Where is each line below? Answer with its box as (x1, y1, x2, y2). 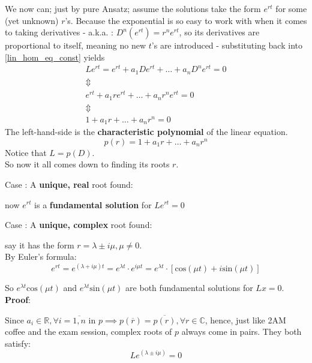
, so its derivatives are (179, 26, 260, 38)
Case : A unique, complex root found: (5, 218, 152, 231)
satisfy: (5, 337, 31, 349)
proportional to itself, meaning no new (5, 39, 146, 52)
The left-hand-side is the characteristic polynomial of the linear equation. (5, 125, 288, 138)
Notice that (5, 146, 47, 158)
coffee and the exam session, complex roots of (5, 325, 172, 338)
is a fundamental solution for (34, 198, 152, 211)
